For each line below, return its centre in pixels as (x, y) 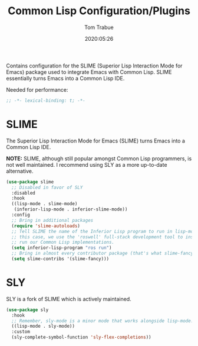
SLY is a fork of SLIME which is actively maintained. (69, 299)
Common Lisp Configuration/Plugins (99, 11)
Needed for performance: (37, 89)
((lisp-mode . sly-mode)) (43, 326)
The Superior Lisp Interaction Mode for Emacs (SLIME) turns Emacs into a (96, 141)
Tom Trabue (99, 27)
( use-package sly (27, 310)
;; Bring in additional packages (52, 220)
